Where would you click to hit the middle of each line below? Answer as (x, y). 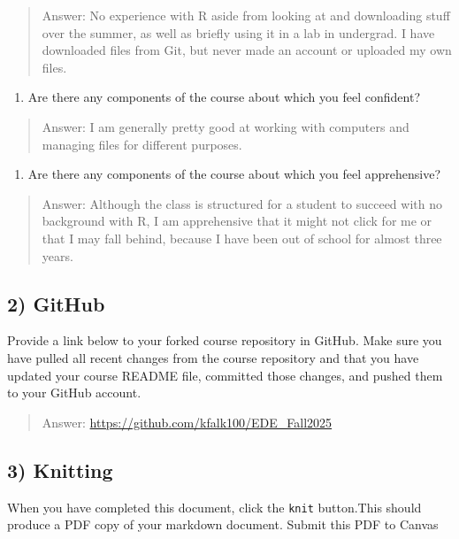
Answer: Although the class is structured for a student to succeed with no (242, 203)
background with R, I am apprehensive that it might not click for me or (237, 221)
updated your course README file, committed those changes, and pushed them (225, 375)
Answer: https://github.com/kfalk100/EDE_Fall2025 (187, 422)
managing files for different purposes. (142, 144)
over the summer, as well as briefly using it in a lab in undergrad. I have (238, 32)
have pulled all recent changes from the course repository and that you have (213, 357)
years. (57, 255)
